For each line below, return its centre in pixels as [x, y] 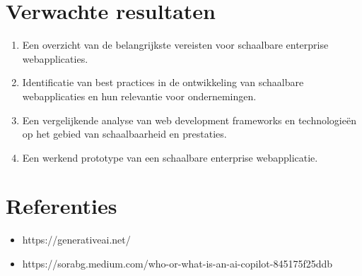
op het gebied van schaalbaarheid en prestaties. [124, 134]
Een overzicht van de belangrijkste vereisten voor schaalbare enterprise [175, 45]
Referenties [62, 206]
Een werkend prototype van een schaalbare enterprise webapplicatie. [170, 157]
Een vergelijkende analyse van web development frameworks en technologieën [189, 120]
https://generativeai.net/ [76, 240]
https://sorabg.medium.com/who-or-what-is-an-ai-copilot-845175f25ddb [177, 263]
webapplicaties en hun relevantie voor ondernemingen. [139, 96]
